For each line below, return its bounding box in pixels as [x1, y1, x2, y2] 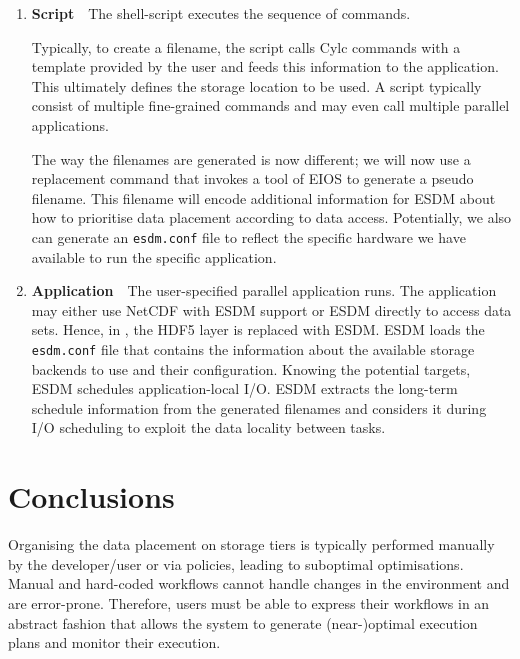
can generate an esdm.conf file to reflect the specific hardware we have [31, 226, 466, 247]
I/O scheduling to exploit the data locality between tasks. [31, 417, 386, 438]
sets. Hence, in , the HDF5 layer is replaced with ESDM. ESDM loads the [31, 319, 485, 340]
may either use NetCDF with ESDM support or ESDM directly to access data [31, 299, 512, 320]
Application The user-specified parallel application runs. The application [31, 280, 497, 301]
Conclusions [8, 476, 175, 517]
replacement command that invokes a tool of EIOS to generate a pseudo [31, 168, 474, 189]
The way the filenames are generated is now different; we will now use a [31, 148, 471, 169]
